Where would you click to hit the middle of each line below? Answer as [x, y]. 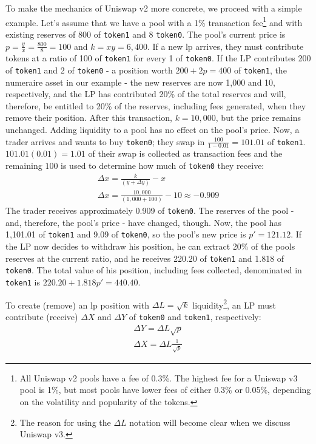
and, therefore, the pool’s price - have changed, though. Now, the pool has [143, 222]
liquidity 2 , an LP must [234, 304]
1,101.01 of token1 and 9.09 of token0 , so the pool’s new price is [126, 234]
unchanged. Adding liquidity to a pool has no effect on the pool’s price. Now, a [153, 130]
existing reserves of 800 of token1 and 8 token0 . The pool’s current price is [146, 34]
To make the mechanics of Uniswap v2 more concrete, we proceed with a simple [154, 8]
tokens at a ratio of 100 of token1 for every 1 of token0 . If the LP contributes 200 [158, 58]
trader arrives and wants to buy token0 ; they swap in [105, 141]
